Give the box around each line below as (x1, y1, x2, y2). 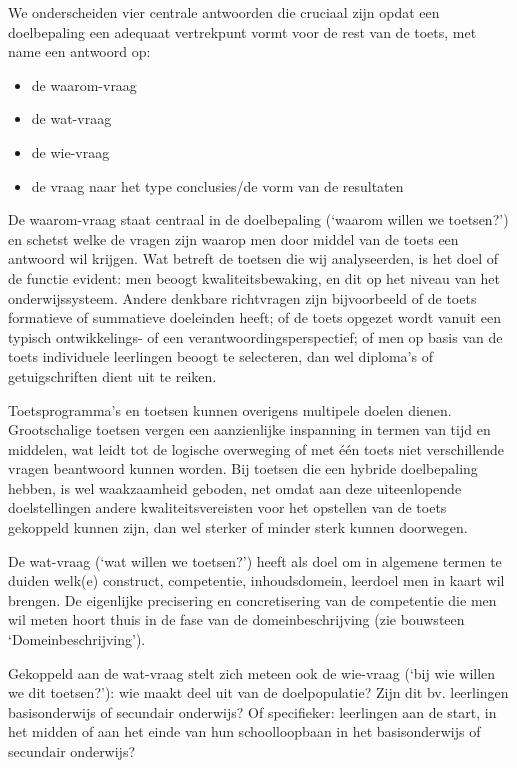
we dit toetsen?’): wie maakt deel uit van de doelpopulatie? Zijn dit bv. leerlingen (8, 682, 509, 703)
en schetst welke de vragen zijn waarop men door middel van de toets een (8, 228, 459, 249)
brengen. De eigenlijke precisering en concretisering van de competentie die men (8, 589, 497, 610)
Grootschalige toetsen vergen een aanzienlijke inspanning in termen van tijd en (8, 419, 491, 440)
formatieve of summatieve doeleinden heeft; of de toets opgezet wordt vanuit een (8, 307, 501, 328)
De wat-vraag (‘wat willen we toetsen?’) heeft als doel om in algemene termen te (8, 550, 502, 571)
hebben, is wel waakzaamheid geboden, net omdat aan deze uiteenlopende (8, 477, 462, 498)
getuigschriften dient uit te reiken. (8, 365, 217, 386)
